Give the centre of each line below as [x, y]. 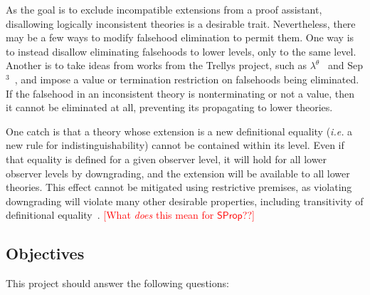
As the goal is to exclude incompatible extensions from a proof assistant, [164, 9]
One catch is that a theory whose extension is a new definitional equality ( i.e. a [179, 131]
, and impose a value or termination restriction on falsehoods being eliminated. [187, 79]
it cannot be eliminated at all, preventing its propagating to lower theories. [169, 107]
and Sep [345, 65]
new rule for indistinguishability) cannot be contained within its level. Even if [175, 145]
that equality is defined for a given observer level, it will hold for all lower [166, 159]
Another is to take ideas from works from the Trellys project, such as [156, 65]
